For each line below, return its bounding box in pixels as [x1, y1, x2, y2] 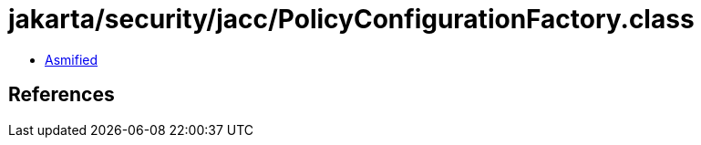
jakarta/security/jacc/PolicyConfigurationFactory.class [8, 4, 695, 35]
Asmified [45, 51, 98, 67]
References [8, 83, 115, 107]
